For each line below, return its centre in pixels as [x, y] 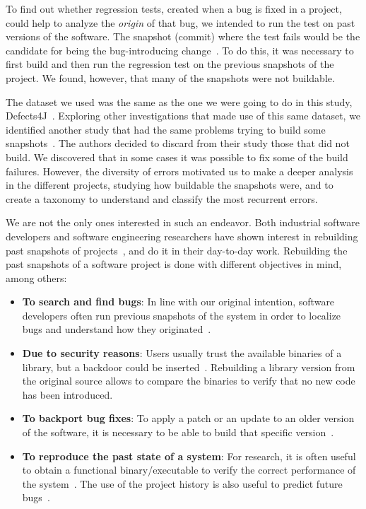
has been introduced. [67, 394]
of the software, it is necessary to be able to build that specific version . [178, 432]
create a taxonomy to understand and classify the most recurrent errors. [162, 198]
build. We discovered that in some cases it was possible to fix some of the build [177, 157]
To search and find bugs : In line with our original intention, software [178, 302]
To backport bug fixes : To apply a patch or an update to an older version [188, 418]
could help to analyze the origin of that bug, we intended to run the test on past [181, 22]
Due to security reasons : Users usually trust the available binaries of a [182, 353]
